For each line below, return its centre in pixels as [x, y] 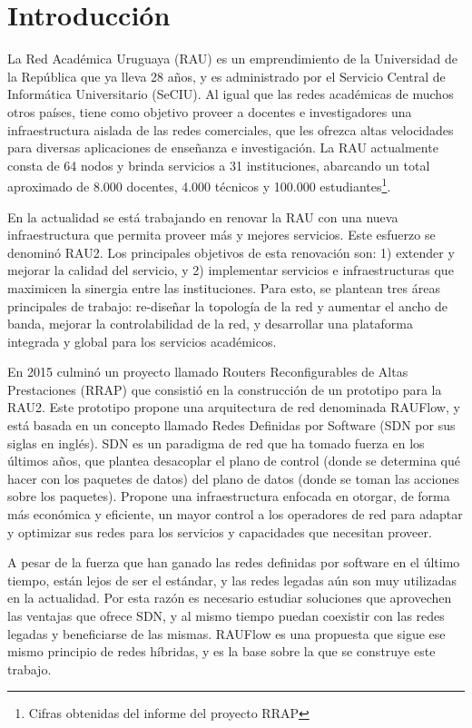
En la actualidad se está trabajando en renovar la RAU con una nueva [203, 216]
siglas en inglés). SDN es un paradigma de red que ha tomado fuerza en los [216, 443]
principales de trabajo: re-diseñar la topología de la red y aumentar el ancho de [227, 305]
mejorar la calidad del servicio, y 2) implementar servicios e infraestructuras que [231, 270]
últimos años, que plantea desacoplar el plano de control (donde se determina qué [234, 461]
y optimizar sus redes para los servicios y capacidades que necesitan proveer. [220, 531]
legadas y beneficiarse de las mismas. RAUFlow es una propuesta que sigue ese [226, 633]
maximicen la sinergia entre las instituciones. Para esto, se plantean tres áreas [224, 287]
